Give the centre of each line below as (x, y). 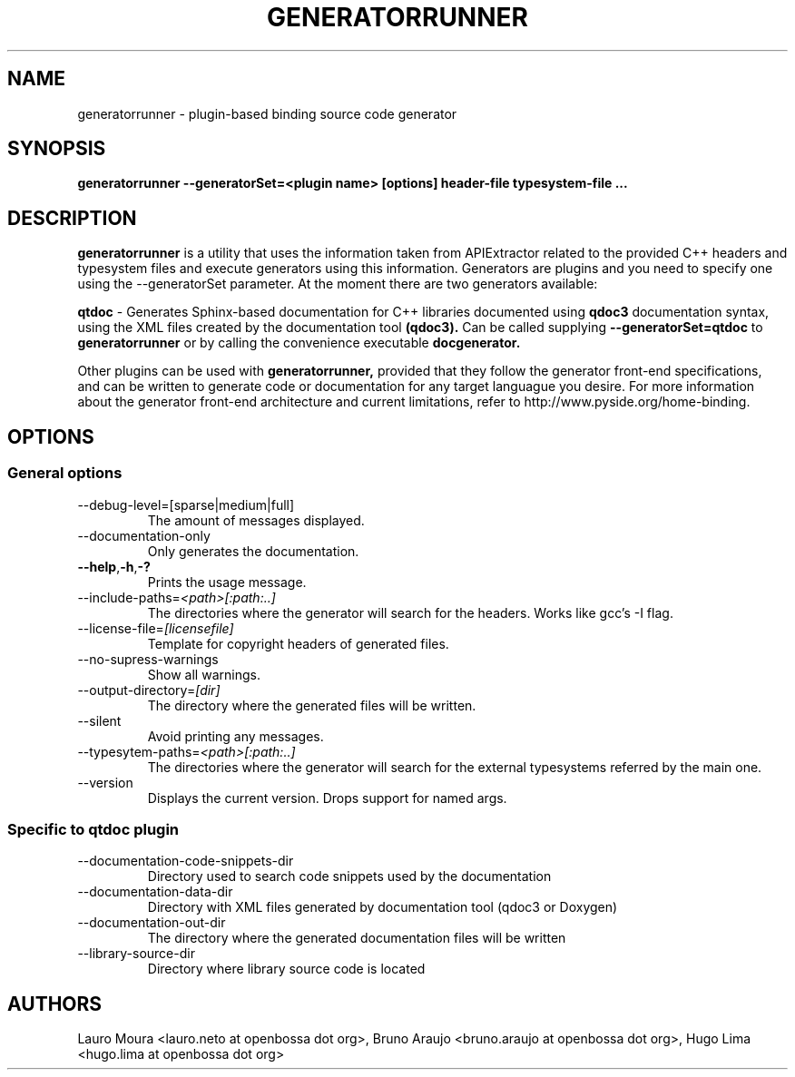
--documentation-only (144, 535)
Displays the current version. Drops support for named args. (327, 798)
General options (65, 473)
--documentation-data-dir (155, 892)
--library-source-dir (136, 954)
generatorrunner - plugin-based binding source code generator (267, 113)
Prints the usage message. (227, 582)
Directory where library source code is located (286, 969)
